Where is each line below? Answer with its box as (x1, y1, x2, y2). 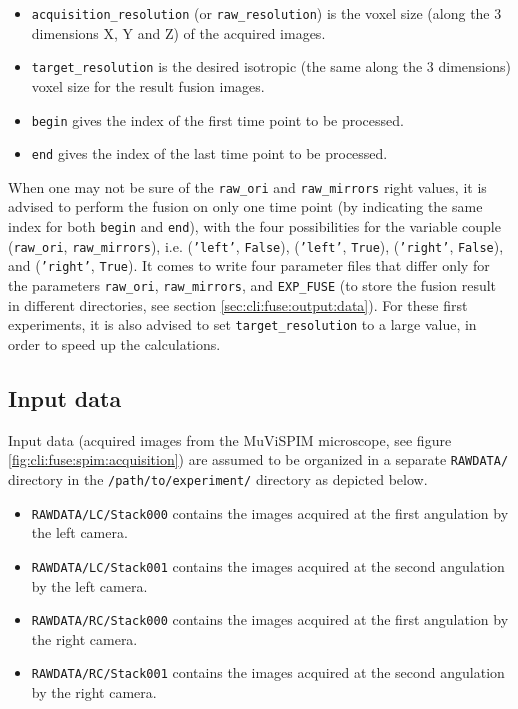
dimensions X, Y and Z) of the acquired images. (31, 22, 326, 43)
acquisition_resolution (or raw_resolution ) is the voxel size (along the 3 (31, 3, 502, 23)
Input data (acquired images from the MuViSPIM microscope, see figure (8, 429, 452, 450)
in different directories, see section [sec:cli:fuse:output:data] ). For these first (8, 294, 468, 315)
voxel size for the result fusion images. (31, 75, 265, 96)
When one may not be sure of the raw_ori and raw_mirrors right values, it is (8, 176, 487, 197)
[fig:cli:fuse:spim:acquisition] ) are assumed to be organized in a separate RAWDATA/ (8, 449, 509, 470)
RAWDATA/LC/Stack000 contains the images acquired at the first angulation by (31, 502, 509, 523)
